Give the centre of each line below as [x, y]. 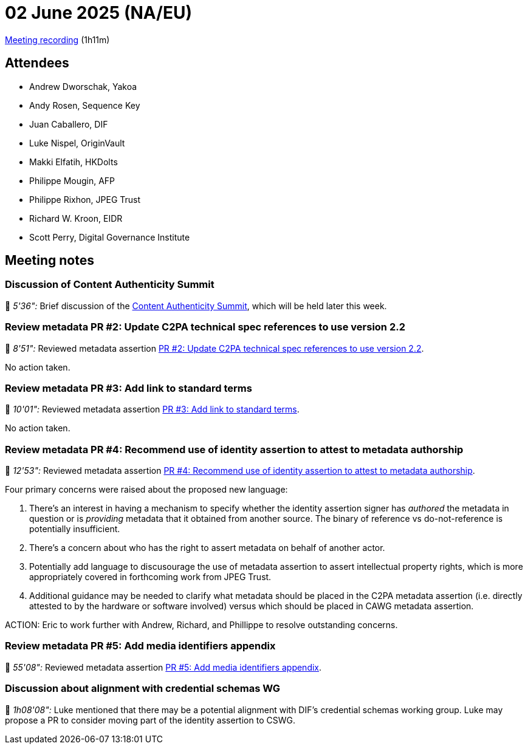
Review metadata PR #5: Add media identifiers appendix [140, 646]
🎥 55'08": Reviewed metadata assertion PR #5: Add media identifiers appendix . [163, 667]
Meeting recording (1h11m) [57, 39]
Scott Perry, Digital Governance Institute [110, 237]
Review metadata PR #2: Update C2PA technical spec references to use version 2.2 [205, 327]
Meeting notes [50, 261]
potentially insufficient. [75, 529]
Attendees [37, 63]
